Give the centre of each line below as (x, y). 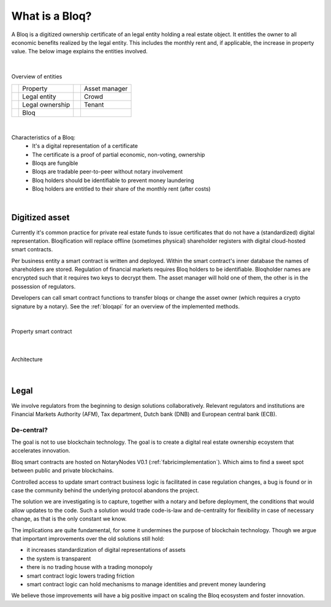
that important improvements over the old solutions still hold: (88, 538)
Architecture (27, 359)
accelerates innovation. (41, 451)
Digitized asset (40, 218)
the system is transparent (59, 559)
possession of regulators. (44, 286)
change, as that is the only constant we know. (69, 519)
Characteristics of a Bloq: (44, 137)
